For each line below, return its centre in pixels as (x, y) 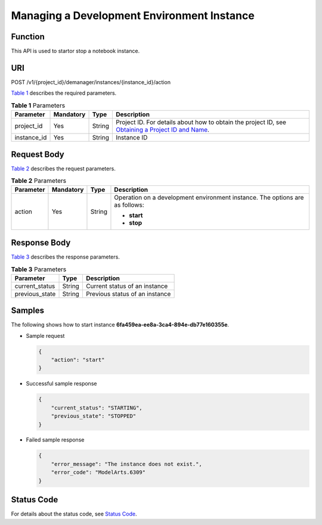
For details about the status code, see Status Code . (74, 514)
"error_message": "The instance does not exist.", (126, 464)
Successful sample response (61, 384)
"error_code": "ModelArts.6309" (98, 473)
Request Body (38, 154)
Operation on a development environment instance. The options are (209, 198)
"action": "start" (78, 360)
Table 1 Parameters (38, 105)
